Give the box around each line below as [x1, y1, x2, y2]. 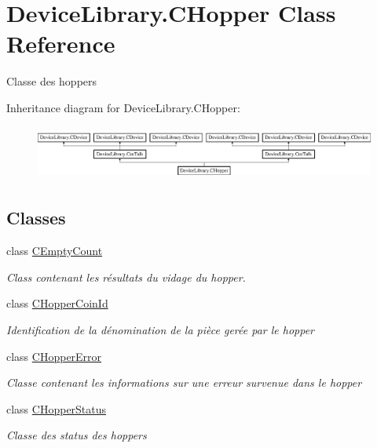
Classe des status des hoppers [6, 427, 147, 443]
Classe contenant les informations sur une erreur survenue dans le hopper [6, 374, 362, 391]
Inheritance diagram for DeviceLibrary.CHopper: [6, 99, 240, 115]
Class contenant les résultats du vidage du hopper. [6, 268, 246, 285]
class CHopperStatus [6, 400, 107, 417]
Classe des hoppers [6, 73, 97, 89]
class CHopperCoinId [6, 295, 108, 311]
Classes [6, 206, 66, 230]
